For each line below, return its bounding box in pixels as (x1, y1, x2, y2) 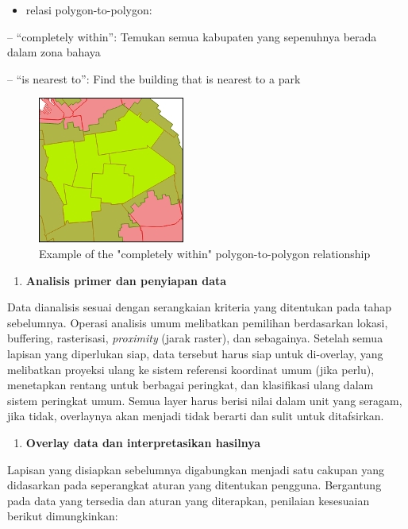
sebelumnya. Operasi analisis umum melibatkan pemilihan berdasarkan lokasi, (7, 314, 388, 330)
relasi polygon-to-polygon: (25, 2, 152, 17)
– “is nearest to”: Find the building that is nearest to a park (7, 70, 301, 87)
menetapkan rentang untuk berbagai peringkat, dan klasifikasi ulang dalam (7, 376, 374, 393)
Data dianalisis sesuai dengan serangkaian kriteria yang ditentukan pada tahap (7, 299, 392, 315)
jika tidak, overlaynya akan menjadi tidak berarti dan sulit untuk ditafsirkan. (7, 407, 384, 424)
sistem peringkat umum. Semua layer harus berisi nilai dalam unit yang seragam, (7, 392, 402, 408)
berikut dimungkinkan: (7, 508, 118, 524)
